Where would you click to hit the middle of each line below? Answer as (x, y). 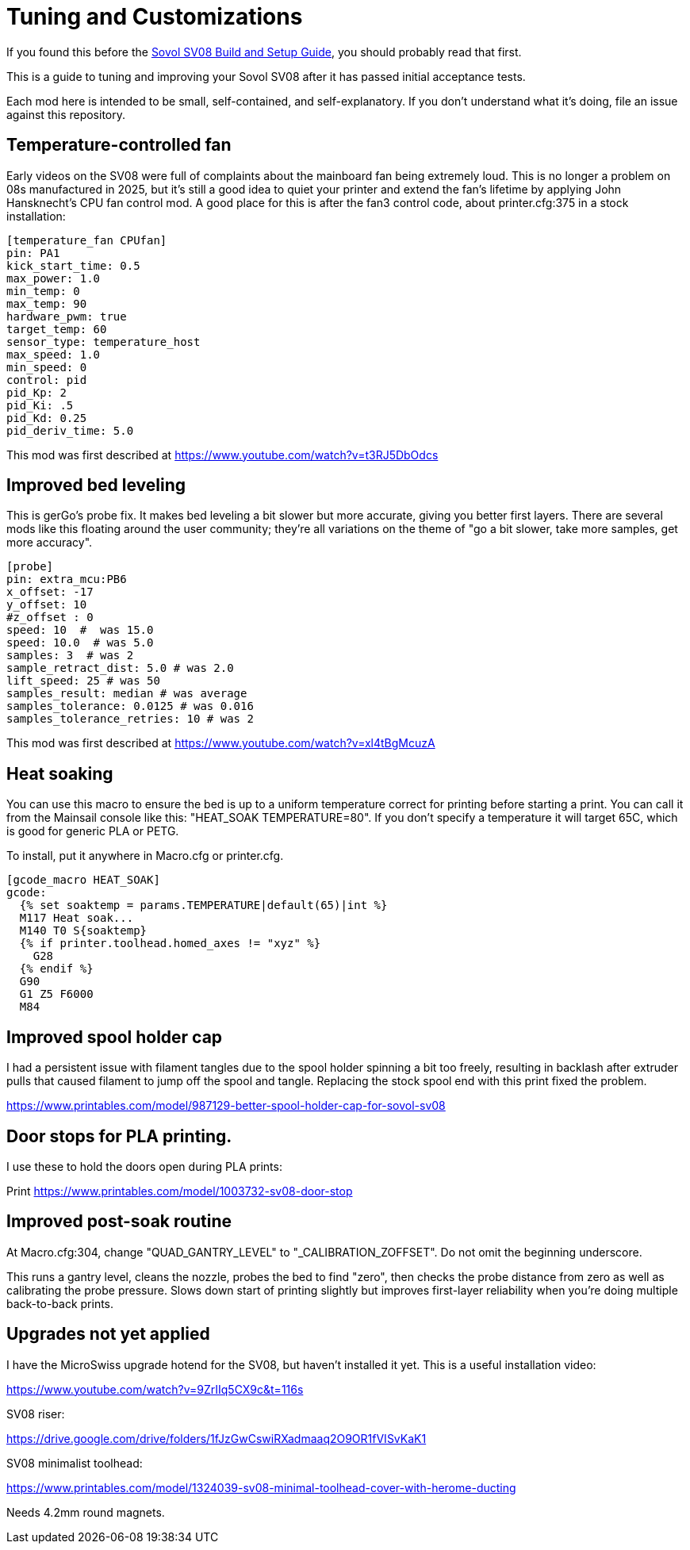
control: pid (47, 380)
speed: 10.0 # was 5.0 (80, 643)
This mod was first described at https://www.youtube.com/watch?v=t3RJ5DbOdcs (222, 455)
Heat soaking (60, 773)
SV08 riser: (36, 1414)
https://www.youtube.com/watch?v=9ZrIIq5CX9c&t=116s (155, 1389)
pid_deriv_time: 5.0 (70, 430)
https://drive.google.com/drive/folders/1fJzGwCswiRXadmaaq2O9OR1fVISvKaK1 (217, 1438)
